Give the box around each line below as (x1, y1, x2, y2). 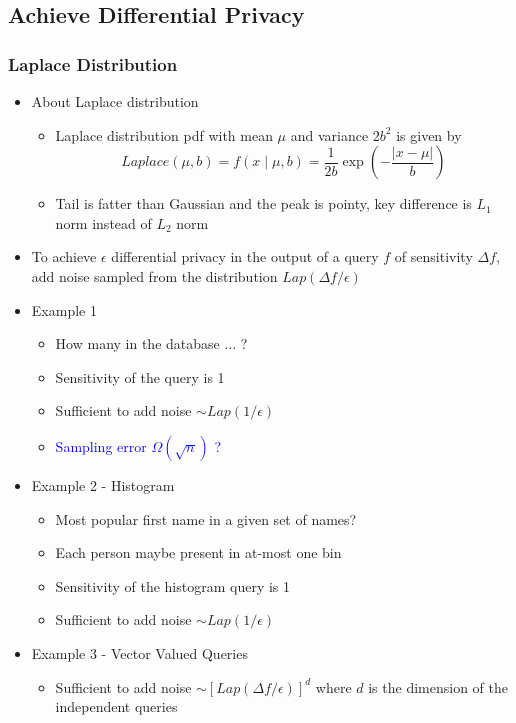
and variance (290, 124, 369, 145)
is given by (396, 124, 462, 145)
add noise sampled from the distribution (31, 265, 278, 286)
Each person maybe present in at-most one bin (55, 542, 342, 563)
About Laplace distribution (31, 91, 199, 111)
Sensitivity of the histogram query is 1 (55, 575, 291, 596)
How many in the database (55, 333, 220, 354)
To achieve (31, 246, 97, 267)
